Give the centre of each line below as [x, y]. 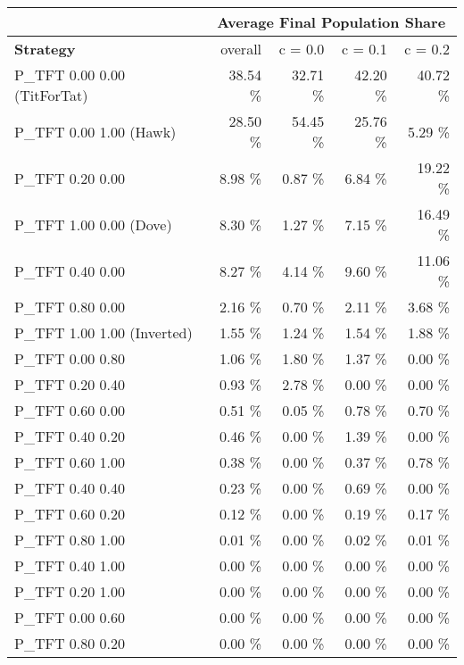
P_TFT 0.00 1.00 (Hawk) [95, 131]
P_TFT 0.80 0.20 [70, 643]
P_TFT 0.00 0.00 [70, 75]
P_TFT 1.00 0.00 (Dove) [93, 224]
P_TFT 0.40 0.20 [70, 436]
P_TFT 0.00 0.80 [70, 358]
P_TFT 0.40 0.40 [70, 488]
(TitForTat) [51, 95]
